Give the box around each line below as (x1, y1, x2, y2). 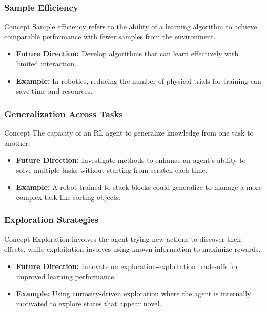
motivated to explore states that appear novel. (16, 298, 162, 308)
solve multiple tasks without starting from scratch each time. (16, 164, 208, 175)
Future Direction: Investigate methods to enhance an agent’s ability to (16, 154, 246, 165)
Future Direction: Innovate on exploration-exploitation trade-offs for (16, 260, 239, 271)
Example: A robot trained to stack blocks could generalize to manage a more (16, 182, 262, 192)
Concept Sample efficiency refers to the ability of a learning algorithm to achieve (4, 21, 257, 32)
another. (4, 137, 30, 148)
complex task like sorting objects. (16, 191, 121, 202)
